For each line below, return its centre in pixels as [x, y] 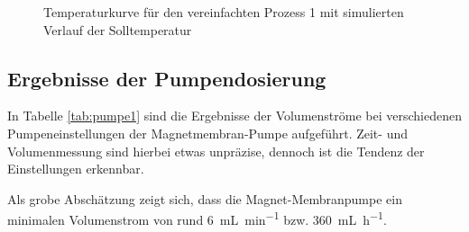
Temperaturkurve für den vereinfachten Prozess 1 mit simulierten [224, 12]
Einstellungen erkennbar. [76, 169]
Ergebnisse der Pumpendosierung [167, 78]
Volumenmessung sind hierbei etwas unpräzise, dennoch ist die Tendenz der [216, 151]
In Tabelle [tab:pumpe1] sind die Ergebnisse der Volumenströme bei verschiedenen [234, 116]
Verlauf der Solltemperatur [118, 29]
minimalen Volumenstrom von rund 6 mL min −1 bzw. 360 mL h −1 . [197, 219]
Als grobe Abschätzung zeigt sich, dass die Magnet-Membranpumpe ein [205, 198]
